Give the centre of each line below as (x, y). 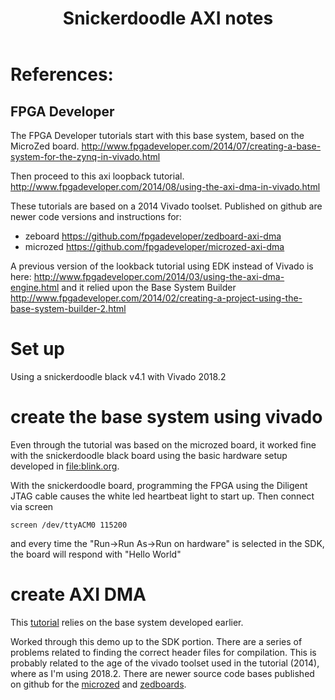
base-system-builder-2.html (68, 308)
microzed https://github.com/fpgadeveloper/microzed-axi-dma (154, 246)
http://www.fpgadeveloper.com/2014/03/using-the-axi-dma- (159, 276)
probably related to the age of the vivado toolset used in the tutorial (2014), (165, 663)
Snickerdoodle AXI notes (168, 18)
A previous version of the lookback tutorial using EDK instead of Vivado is (162, 266)
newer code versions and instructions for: (96, 216)
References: (62, 74)
